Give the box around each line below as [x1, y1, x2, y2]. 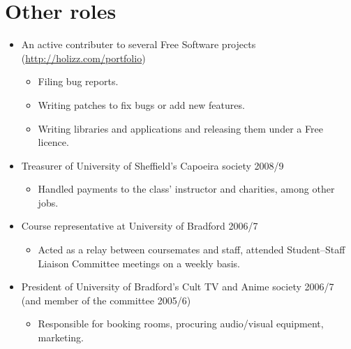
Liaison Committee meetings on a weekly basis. [38, 255, 240, 270]
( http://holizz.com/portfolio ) [21, 50, 146, 65]
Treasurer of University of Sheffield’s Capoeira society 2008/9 [21, 158, 284, 172]
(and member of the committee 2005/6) [21, 292, 191, 307]
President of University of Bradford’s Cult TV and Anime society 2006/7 [21, 279, 334, 294]
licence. [38, 135, 69, 149]
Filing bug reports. [38, 74, 119, 89]
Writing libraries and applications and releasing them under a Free [38, 121, 323, 135]
